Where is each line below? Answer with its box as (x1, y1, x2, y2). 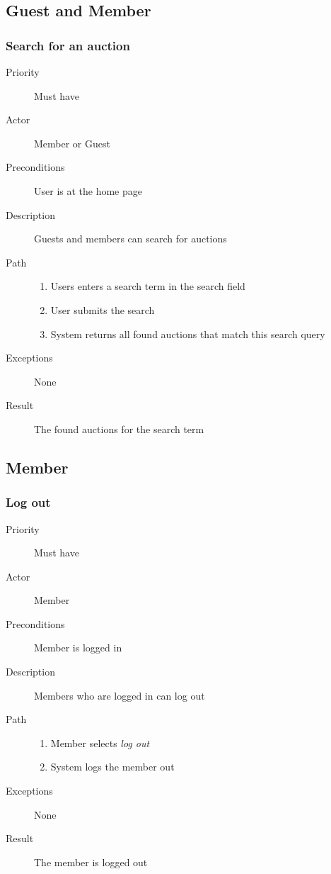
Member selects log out (50, 735, 150, 750)
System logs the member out (50, 759, 175, 774)
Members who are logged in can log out (34, 688, 205, 702)
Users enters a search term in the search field (50, 279, 245, 293)
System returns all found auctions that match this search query (50, 326, 325, 341)
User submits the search (50, 302, 155, 317)
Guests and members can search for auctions (34, 231, 227, 246)
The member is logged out (34, 854, 148, 869)
